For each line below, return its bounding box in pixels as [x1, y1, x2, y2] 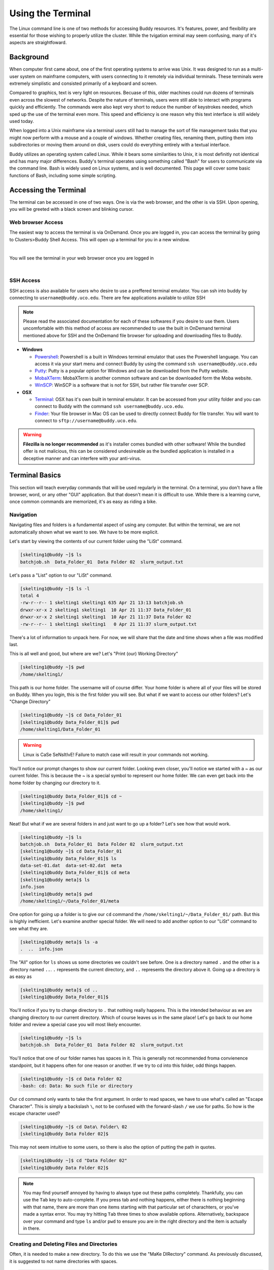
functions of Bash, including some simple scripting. [9, 172, 117, 178]
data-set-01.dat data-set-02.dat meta [20, 863, 122, 869]
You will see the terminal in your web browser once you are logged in [9, 255, 154, 261]
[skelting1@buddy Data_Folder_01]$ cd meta [20, 870, 130, 876]
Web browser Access [9, 218, 63, 226]
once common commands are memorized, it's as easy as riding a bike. [9, 498, 157, 505]
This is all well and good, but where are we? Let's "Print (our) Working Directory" [9, 651, 179, 657]
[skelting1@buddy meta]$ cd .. [20, 987, 98, 993]
